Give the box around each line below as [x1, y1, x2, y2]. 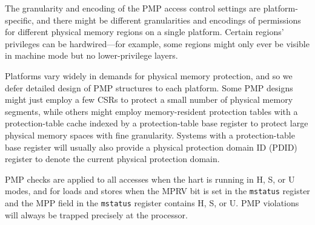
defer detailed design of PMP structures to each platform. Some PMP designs [5, 81, 293, 94]
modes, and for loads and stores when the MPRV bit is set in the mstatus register [5, 184, 310, 197]
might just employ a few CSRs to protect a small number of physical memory [5, 93, 293, 106]
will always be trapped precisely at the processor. [5, 208, 188, 221]
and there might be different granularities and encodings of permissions [36, 13, 301, 26]
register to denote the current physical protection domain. [5, 152, 220, 165]
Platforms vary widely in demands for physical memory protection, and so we [5, 69, 293, 82]
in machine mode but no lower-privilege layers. [5, 49, 178, 62]
